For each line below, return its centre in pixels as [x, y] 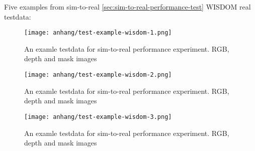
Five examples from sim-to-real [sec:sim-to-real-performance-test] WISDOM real [127, 7]
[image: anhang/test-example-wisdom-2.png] [98, 75]
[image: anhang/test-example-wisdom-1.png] [98, 33]
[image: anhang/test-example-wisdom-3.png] [98, 117]
